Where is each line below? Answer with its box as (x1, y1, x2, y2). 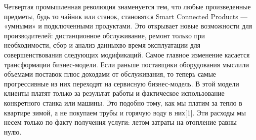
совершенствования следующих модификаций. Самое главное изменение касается (4, 49, 250, 59)
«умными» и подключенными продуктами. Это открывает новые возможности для (4, 21, 253, 31)
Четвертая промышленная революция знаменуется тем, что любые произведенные (4, 1, 251, 11)
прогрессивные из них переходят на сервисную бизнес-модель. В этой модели (4, 78, 239, 88)
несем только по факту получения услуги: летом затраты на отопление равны (4, 117, 237, 127)
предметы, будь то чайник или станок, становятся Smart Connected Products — (4, 11, 248, 21)
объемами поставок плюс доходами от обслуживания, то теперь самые (4, 69, 216, 79)
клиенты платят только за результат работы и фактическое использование (4, 88, 225, 98)
